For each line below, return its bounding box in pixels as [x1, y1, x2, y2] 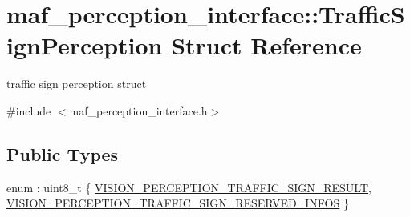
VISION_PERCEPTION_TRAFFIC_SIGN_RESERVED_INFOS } [6, 195, 349, 211]
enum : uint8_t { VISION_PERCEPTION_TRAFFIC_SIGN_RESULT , [6, 179, 371, 195]
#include [6, 102, 51, 119]
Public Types [6, 141, 119, 166]
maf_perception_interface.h [69, 102, 208, 119]
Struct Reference [171, 29, 362, 62]
